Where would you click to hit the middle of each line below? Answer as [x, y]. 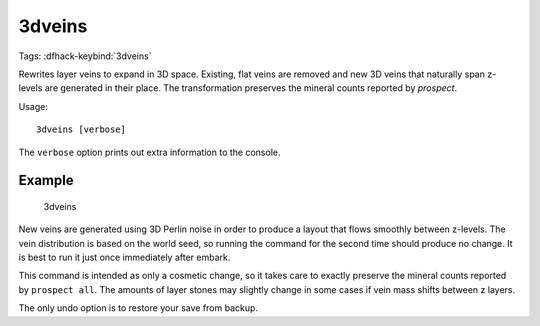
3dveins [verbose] [81, 129]
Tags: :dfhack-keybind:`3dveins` [85, 56]
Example [46, 180]
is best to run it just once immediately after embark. [124, 257]
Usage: [33, 106]
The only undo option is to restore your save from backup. [138, 308]
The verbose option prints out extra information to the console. [149, 152]
